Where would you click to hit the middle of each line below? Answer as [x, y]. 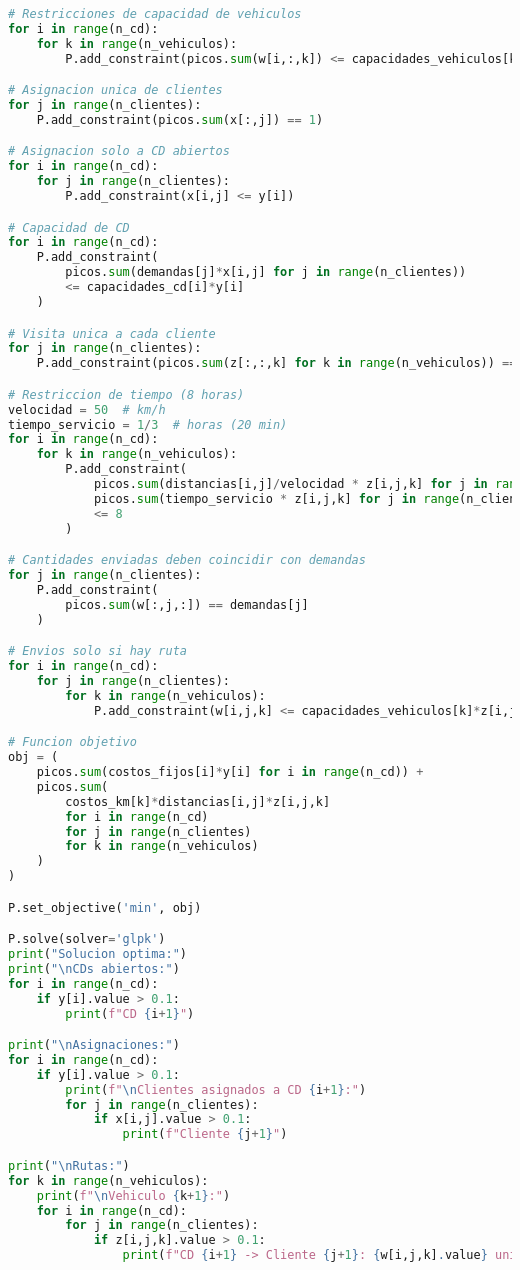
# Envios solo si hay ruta [97, 651]
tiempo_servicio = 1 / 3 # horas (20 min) [148, 424]
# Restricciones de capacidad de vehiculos [155, 14]
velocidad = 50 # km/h [87, 409]
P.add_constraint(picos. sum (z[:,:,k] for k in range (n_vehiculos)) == [276, 363]
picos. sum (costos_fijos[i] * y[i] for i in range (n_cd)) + [230, 772]
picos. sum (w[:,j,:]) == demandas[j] [187, 604]
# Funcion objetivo [72, 742]
